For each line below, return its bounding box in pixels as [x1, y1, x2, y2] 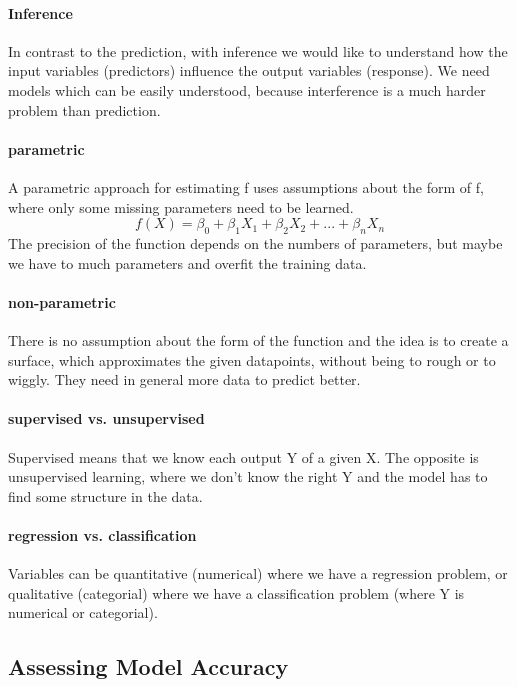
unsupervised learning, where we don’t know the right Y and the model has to [8, 466, 488, 487]
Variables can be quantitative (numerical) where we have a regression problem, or [8, 563, 508, 584]
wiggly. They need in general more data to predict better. [8, 369, 361, 390]
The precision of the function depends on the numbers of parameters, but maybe [8, 232, 503, 253]
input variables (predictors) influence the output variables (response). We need [8, 60, 490, 81]
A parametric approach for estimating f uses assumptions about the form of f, [8, 176, 484, 197]
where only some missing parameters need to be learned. [8, 196, 354, 217]
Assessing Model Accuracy [8, 651, 289, 682]
